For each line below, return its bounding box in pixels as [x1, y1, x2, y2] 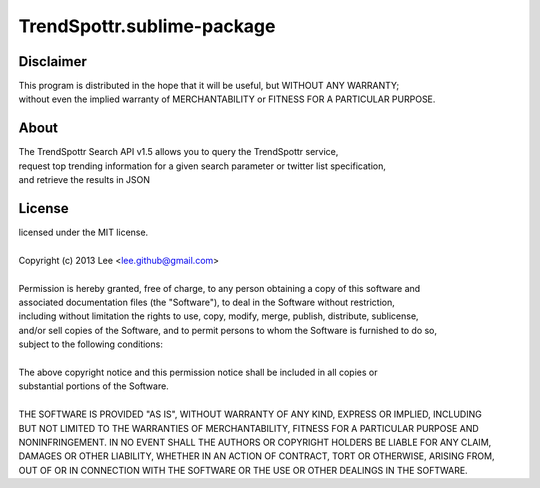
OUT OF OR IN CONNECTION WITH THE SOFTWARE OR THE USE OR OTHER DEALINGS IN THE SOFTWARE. [18, 464, 469, 476]
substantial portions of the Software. [18, 380, 169, 392]
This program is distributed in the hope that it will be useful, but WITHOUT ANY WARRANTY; [18, 80, 400, 92]
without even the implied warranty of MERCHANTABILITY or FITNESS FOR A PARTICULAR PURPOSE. [18, 93, 436, 105]
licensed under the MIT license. [18, 226, 149, 239]
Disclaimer [18, 53, 87, 70]
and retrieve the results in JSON [18, 174, 150, 186]
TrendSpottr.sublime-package [18, 15, 276, 37]
